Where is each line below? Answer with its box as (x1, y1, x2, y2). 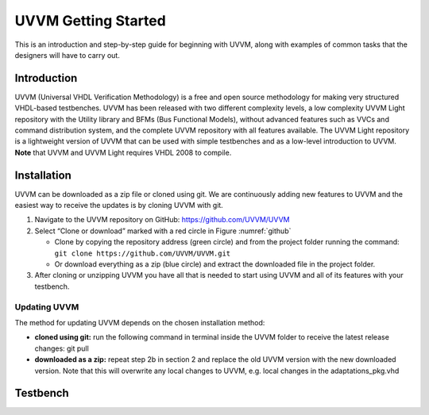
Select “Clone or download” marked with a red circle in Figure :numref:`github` (34, 226, 292, 236)
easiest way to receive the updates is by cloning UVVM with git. (14, 201, 224, 210)
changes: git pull (34, 344, 89, 353)
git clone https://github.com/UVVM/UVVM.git (54, 248, 231, 258)
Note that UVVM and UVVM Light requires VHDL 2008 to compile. (14, 148, 232, 157)
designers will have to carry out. (14, 50, 121, 60)
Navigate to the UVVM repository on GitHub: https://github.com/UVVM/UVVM (34, 215, 290, 225)
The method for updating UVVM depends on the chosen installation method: (14, 317, 265, 327)
